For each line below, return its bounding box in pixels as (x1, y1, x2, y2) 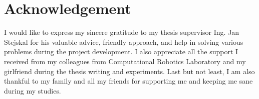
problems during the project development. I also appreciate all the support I (4, 46, 238, 57)
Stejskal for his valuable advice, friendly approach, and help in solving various (4, 36, 243, 47)
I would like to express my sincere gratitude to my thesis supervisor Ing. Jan (4, 27, 239, 37)
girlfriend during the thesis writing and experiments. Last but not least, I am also (4, 66, 255, 76)
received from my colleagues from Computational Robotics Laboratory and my (4, 56, 246, 66)
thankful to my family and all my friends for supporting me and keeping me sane (4, 76, 253, 86)
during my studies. (4, 85, 61, 96)
